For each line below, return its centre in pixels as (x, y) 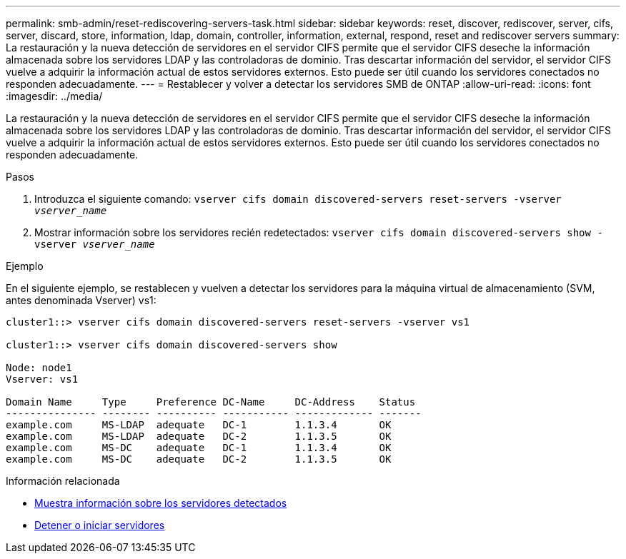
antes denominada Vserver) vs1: (81, 300)
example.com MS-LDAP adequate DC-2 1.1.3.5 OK (199, 436)
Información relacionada (63, 481)
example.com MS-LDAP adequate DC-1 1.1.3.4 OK (199, 425)
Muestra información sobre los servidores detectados (161, 503)
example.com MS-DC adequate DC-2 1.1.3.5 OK (199, 459)
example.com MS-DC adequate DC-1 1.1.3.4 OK (199, 448)
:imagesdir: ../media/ (54, 96)
